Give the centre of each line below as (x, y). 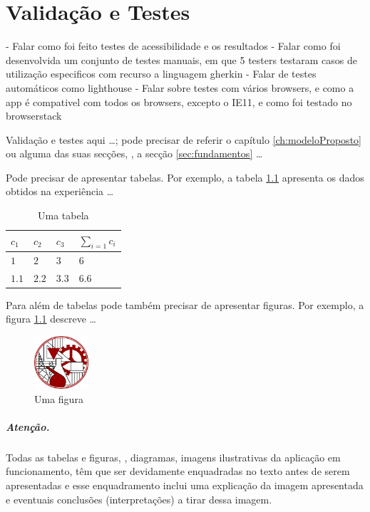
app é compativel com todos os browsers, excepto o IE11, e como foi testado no (179, 101)
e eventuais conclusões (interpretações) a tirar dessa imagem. (139, 499)
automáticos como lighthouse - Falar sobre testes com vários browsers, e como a (180, 87)
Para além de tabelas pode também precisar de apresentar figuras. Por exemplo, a (185, 304)
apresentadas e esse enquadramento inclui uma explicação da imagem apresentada (185, 485)
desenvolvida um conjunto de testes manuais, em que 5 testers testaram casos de (182, 59)
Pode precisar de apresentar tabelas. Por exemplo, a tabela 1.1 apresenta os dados (185, 177)
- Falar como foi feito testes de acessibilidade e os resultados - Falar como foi (173, 46)
